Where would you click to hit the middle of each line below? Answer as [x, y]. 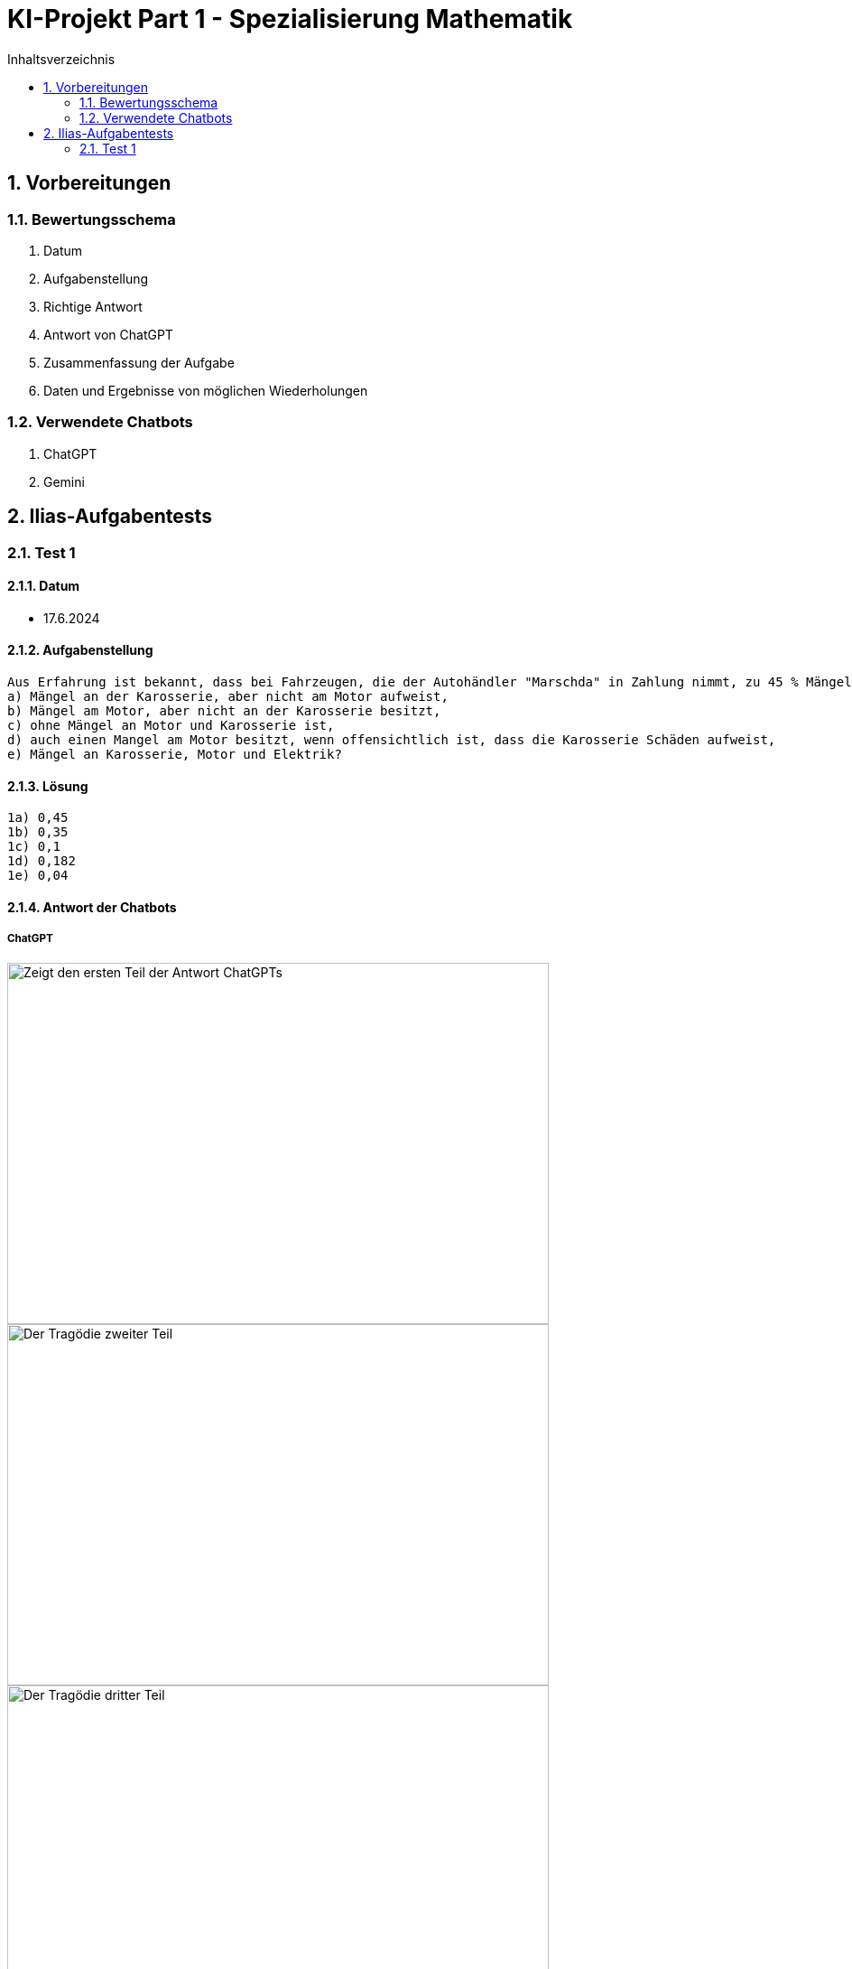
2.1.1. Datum [44, 586]
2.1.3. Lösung [48, 786]
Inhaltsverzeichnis [61, 59]
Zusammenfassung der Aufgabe [139, 362]
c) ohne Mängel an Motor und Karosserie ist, [171, 725]
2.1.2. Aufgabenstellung [80, 650]
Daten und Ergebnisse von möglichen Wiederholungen [206, 390]
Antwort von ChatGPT [108, 334]
